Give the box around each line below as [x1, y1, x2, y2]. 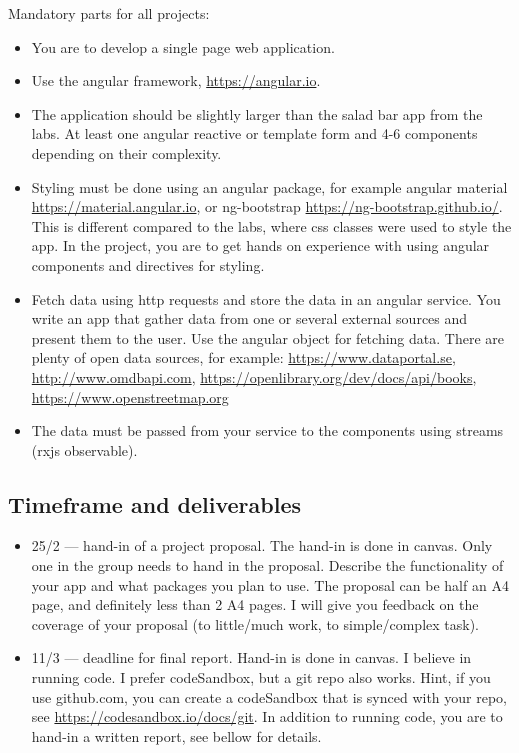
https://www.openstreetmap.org [31, 386, 229, 407]
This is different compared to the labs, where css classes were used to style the [31, 215, 512, 236]
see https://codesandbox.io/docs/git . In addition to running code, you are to [31, 706, 503, 727]
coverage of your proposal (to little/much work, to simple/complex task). [31, 613, 479, 634]
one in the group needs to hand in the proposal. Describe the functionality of [31, 555, 504, 576]
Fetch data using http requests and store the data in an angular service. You [31, 288, 501, 309]
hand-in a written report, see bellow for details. [31, 725, 322, 746]
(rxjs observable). [31, 439, 138, 460]
